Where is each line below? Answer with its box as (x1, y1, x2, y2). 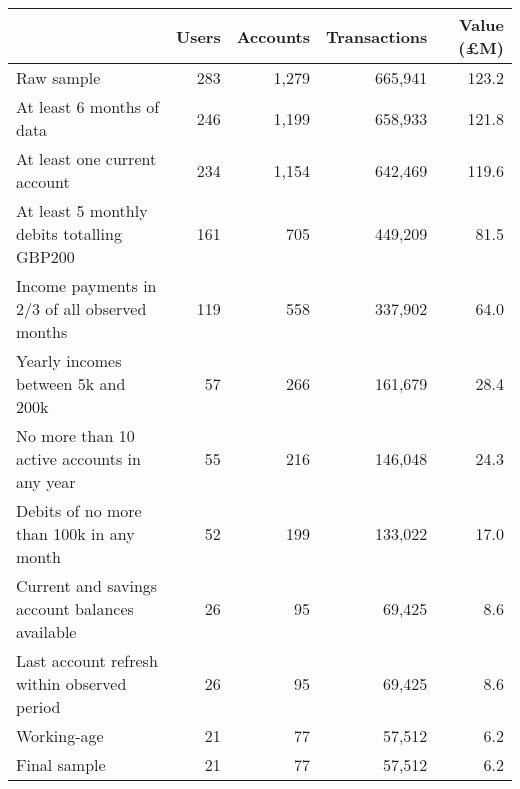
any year (16, 470, 76, 493)
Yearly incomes (16, 349, 122, 372)
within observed (16, 672, 127, 695)
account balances (16, 597, 134, 620)
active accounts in (16, 447, 141, 470)
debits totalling (16, 222, 122, 245)
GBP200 (16, 245, 75, 268)
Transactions (326, 24, 428, 48)
